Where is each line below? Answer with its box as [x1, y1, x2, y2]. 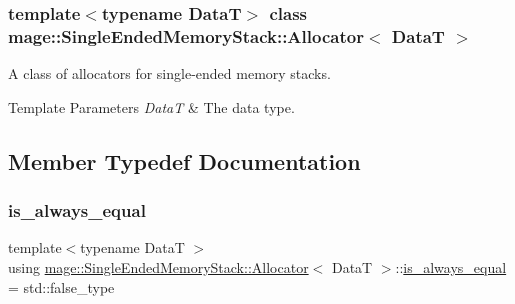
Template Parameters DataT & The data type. [8, 96, 295, 117]
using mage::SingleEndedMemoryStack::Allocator [8, 256, 309, 277]
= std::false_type [8, 276, 115, 297]
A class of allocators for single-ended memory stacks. [8, 63, 331, 84]
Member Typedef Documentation [8, 145, 361, 176]
